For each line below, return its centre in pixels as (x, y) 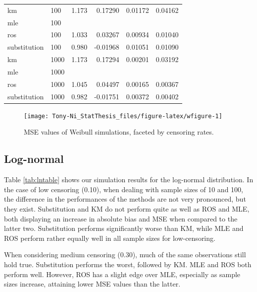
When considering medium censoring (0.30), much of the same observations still (125, 255)
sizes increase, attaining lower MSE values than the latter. (92, 284)
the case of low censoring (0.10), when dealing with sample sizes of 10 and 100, (124, 189)
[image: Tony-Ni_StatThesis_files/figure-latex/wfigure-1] (123, 116)
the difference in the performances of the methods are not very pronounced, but (125, 199)
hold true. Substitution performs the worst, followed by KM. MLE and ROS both (128, 264)
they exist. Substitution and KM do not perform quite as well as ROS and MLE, (127, 208)
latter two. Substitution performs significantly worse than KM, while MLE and (124, 228)
